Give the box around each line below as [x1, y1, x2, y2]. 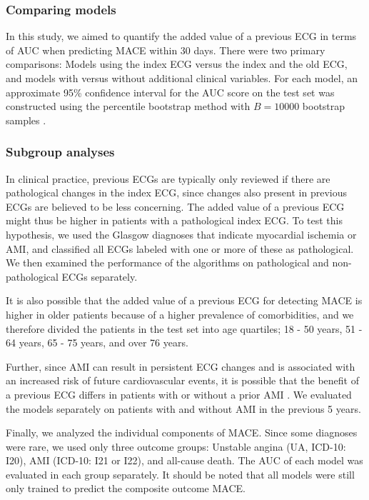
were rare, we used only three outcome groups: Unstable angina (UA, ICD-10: [6, 439, 346, 454]
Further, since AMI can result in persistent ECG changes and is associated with [6, 359, 355, 374]
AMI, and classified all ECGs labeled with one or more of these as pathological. [6, 241, 354, 256]
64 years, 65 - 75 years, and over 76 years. [6, 335, 188, 350]
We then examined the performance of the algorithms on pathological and [6, 255, 329, 270]
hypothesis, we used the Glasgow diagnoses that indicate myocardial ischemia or [6, 226, 357, 241]
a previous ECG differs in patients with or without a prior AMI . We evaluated [6, 386, 352, 401]
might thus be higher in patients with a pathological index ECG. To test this [6, 213, 343, 228]
